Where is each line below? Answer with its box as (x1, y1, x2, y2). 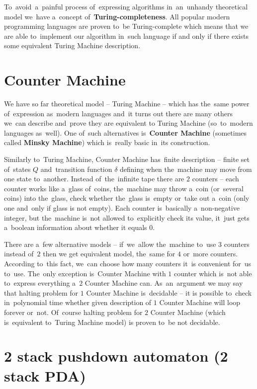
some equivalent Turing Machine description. (4, 40, 141, 51)
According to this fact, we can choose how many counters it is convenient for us (4, 258, 252, 268)
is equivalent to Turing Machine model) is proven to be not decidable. (4, 316, 220, 327)
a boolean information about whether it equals (4, 222, 147, 233)
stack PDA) (4, 365, 86, 386)
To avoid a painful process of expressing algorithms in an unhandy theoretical (4, 1, 248, 11)
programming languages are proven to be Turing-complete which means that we (4, 21, 249, 31)
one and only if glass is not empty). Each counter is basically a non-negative (4, 203, 240, 213)
